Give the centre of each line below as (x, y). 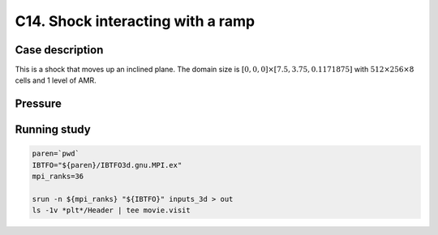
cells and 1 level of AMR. (56, 80)
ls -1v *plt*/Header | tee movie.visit (111, 210)
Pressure (39, 104)
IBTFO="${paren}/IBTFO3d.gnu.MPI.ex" (107, 165)
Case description (59, 50)
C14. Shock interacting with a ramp (135, 21)
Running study (53, 130)
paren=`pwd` (56, 154)
